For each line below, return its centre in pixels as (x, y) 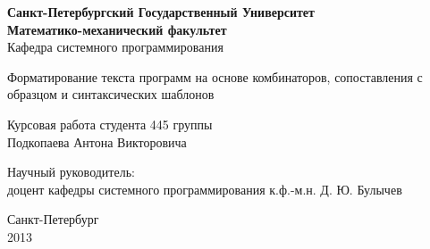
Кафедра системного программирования (115, 47)
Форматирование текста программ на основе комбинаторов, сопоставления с (215, 76)
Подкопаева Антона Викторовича (97, 141)
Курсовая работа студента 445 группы (110, 124)
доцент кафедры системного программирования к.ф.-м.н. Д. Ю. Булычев (205, 189)
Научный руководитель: (71, 172)
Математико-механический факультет (117, 29)
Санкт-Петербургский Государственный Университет (161, 12)
